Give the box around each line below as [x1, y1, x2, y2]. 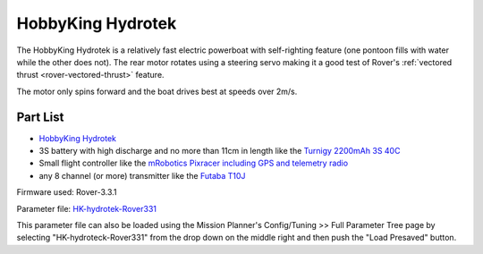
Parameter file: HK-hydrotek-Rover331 [16, 203, 157, 214]
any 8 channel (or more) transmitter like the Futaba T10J [38, 170, 246, 181]
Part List [16, 109, 64, 124]
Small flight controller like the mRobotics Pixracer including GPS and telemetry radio [38, 157, 349, 169]
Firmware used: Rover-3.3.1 [16, 187, 117, 198]
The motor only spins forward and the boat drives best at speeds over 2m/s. [16, 86, 298, 97]
